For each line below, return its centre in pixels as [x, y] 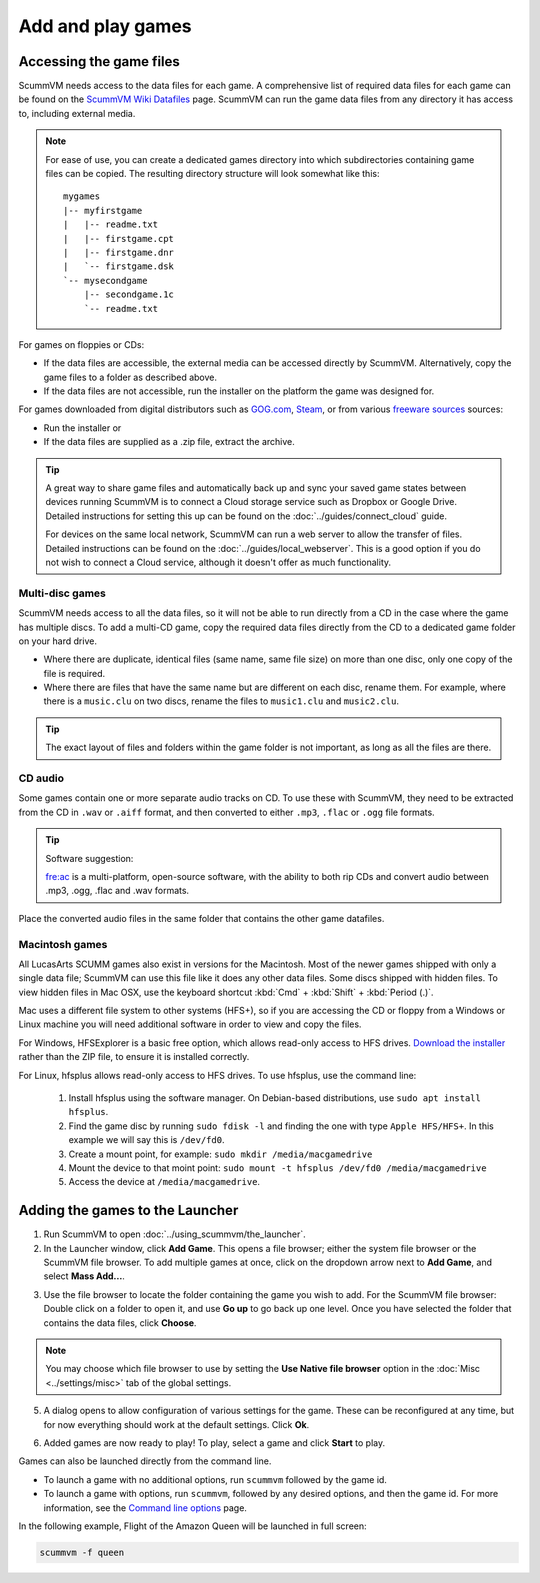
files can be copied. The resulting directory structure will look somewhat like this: [212, 174]
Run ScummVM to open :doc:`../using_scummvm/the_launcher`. [174, 1234]
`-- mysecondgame [105, 280]
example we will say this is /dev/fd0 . [146, 1140]
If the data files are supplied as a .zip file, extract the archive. [169, 442]
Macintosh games [63, 944]
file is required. [74, 673]
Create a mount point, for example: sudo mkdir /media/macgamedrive [220, 1154]
